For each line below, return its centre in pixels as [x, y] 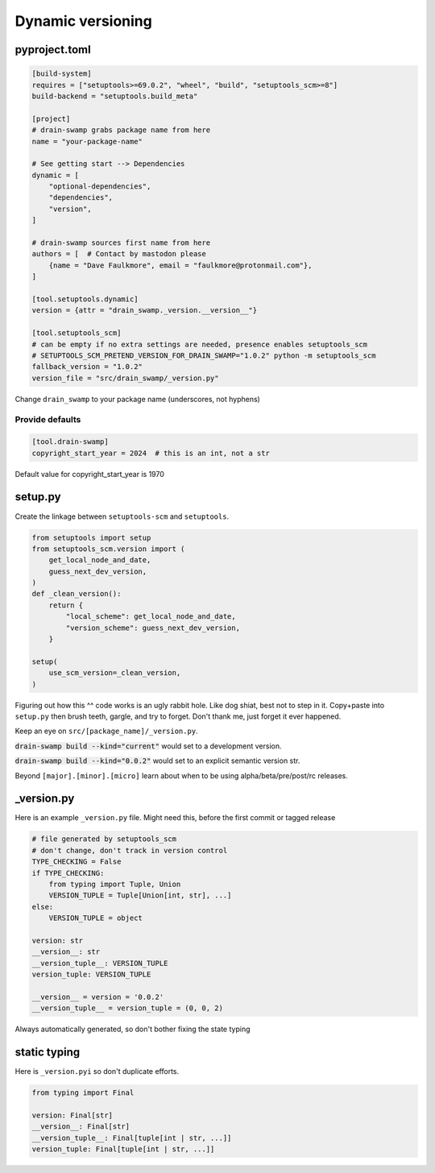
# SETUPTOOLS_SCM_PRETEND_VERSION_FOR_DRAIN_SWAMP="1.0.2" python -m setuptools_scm [204, 355]
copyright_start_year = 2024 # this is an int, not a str [151, 453]
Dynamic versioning [83, 21]
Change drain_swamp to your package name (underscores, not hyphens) [138, 399]
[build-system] [62, 74]
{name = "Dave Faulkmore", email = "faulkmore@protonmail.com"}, [180, 265]
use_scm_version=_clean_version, [115, 673]
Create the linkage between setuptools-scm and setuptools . [122, 516]
